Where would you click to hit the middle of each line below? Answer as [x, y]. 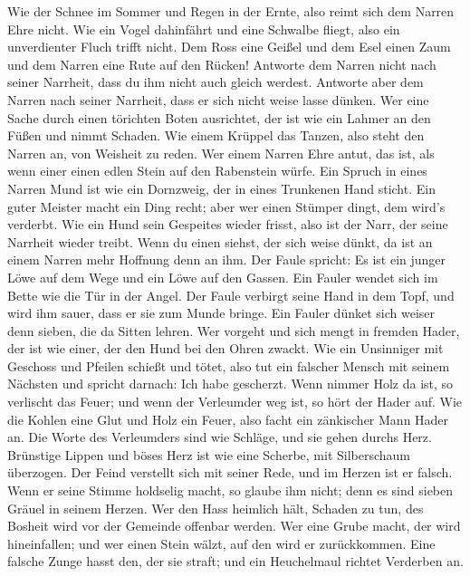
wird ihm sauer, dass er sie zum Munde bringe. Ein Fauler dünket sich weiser [221, 313]
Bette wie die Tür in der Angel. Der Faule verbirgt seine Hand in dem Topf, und [231, 295]
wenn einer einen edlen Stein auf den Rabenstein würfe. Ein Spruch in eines [217, 171]
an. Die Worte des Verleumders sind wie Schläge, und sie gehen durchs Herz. [220, 437]
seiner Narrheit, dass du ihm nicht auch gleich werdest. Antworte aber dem [216, 82]
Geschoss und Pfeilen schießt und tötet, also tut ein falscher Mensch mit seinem [229, 365]
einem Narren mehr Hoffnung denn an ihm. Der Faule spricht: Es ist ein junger [227, 259]
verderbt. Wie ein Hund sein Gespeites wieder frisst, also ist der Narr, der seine [228, 224]
